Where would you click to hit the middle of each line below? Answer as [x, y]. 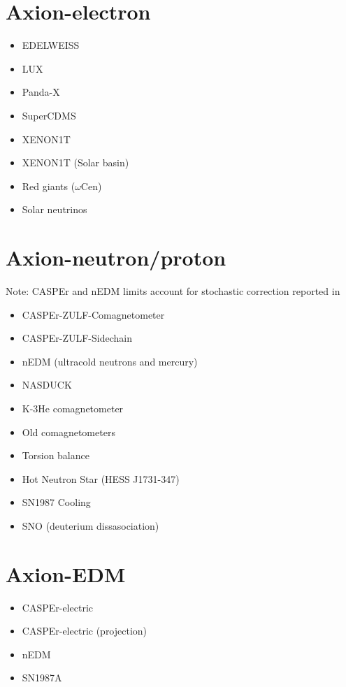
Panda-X [41, 92]
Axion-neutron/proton [116, 258]
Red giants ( [49, 186]
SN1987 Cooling [56, 502]
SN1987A [42, 678]
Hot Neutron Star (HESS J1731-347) [101, 478]
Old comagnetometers [69, 432]
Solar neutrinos [55, 209]
